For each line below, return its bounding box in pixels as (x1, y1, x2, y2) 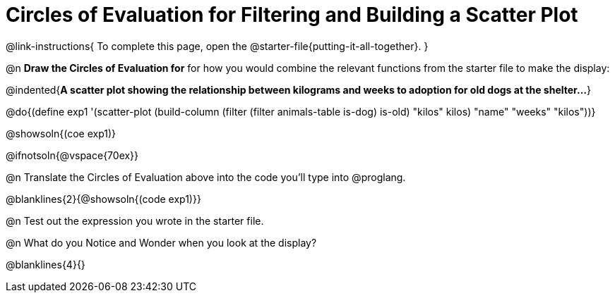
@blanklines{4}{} (6, 258, 85, 271)
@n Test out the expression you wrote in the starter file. (6, 214, 264, 227)
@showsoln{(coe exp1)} (6, 127, 117, 139)
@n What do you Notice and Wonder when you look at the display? (6, 236, 317, 249)
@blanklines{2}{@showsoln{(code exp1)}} (6, 192, 201, 205)
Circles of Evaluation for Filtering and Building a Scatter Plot (6, 3, 578, 27)
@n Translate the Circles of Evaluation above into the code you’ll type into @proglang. (6, 170, 406, 183)
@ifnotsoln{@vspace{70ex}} (6, 149, 139, 161)
